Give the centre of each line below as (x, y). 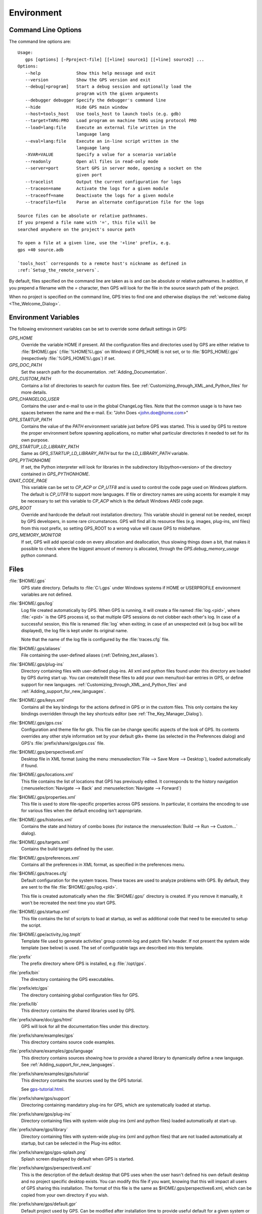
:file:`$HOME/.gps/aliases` (35, 648)
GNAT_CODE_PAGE (28, 481)
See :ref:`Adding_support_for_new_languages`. (68, 1065)
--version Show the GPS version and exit (88, 80)
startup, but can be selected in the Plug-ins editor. (71, 1143)
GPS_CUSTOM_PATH (30, 379)
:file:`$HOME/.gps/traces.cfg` (38, 874)
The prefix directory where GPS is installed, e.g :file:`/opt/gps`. (84, 963)
